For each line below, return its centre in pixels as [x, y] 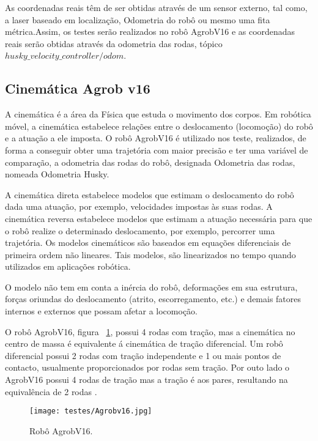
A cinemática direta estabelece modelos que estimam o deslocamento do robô [150, 194]
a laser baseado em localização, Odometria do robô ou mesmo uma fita [138, 19]
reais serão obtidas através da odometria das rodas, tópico [114, 43]
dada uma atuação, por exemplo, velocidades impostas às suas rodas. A [139, 206]
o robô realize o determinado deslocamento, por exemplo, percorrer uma [140, 230]
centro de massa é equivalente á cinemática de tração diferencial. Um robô [144, 343]
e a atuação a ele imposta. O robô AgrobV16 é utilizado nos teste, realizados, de [156, 138]
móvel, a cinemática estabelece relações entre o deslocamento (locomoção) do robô [159, 126]
